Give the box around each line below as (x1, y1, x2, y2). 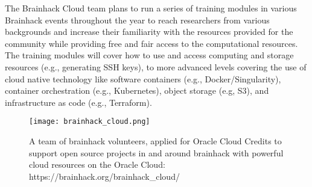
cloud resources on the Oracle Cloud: (29, 158, 165, 171)
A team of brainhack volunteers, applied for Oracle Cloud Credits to (29, 135, 282, 147)
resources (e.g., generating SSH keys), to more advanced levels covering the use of (5, 60, 307, 73)
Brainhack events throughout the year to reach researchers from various (5, 13, 270, 26)
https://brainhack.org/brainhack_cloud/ (29, 170, 180, 182)
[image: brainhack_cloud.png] (29, 117, 150, 126)
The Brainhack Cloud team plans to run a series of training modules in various (5, 2, 297, 14)
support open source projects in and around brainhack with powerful (29, 146, 284, 159)
